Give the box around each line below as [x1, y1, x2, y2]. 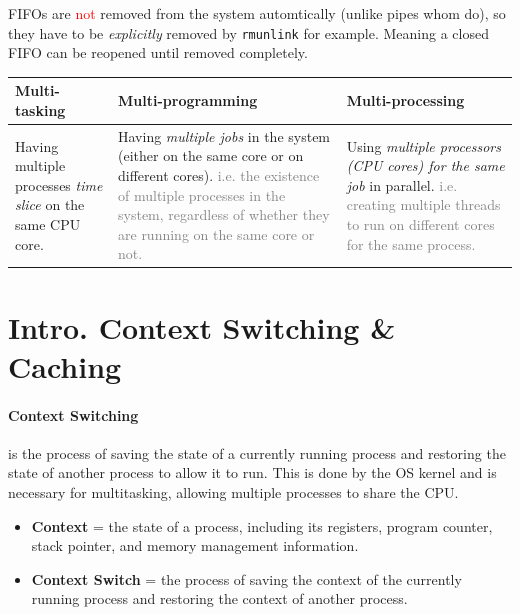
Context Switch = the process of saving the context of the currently [31, 568, 462, 589]
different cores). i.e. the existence [118, 164, 320, 185]
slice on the [15, 194, 85, 215]
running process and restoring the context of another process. [31, 588, 408, 609]
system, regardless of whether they [118, 204, 330, 225]
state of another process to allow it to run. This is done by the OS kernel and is [8, 462, 497, 483]
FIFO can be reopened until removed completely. [8, 42, 308, 63]
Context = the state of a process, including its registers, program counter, [31, 515, 493, 536]
